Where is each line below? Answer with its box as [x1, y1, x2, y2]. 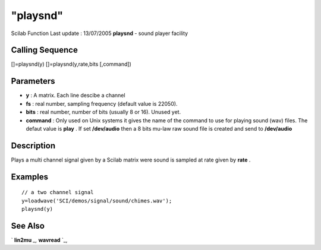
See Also [11, 220, 45, 231]
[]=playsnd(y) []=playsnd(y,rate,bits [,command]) [11, 61, 132, 68]
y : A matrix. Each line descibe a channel [26, 92, 125, 99]
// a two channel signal [21, 189, 94, 196]
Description [11, 140, 56, 151]
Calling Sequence [11, 45, 78, 55]
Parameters [11, 76, 55, 86]
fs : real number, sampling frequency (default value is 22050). [26, 100, 178, 107]
